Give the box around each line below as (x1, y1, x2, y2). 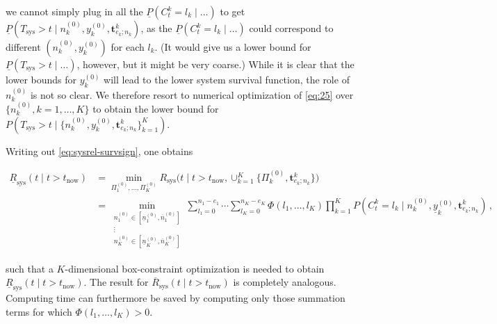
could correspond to (249, 21, 334, 35)
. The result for (83, 275, 149, 289)
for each (111, 40, 145, 54)
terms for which (6, 304, 72, 318)
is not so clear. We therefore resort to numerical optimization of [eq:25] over (30, 87, 354, 102)
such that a (6, 261, 54, 275)
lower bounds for (6, 72, 77, 86)
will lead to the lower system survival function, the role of (104, 72, 350, 86)
